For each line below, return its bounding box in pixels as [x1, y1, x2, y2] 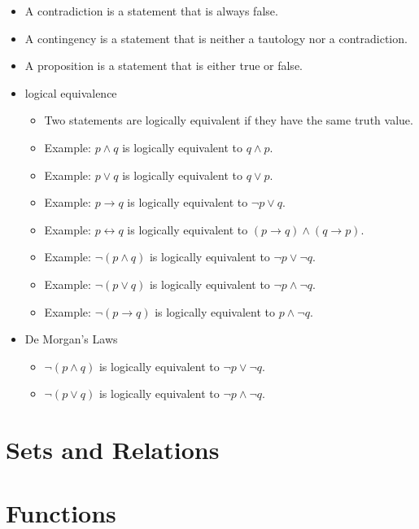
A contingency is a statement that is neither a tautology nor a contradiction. [24, 29, 408, 46]
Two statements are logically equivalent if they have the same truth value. [44, 111, 413, 129]
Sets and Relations [6, 433, 220, 466]
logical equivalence [24, 84, 117, 101]
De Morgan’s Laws [24, 330, 118, 348]
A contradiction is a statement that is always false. [24, 2, 278, 19]
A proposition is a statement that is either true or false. [24, 57, 303, 74]
